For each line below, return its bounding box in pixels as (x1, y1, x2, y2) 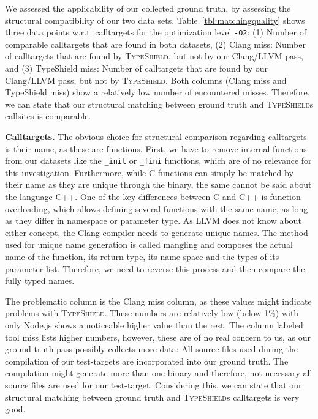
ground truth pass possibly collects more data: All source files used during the (5, 343, 298, 355)
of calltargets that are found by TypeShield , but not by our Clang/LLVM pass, (5, 50, 303, 62)
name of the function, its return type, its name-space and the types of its (5, 250, 279, 262)
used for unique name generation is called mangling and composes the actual (5, 238, 293, 251)
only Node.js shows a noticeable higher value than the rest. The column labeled (5, 318, 303, 331)
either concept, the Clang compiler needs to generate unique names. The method (5, 226, 308, 239)
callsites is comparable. (5, 109, 91, 122)
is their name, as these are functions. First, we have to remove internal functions (5, 142, 307, 155)
